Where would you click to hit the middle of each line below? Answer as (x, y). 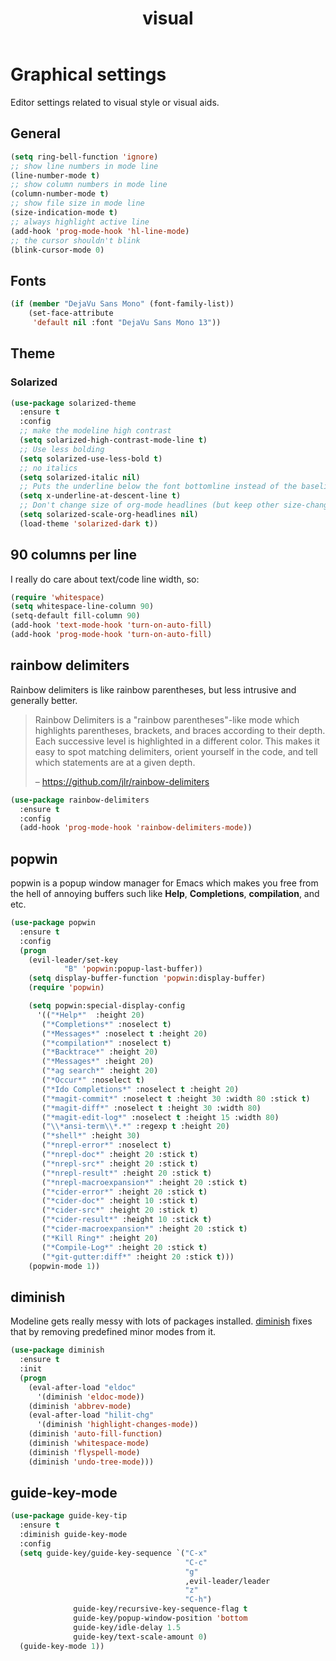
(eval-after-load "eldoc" (82, 1387)
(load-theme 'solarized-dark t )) (89, 523)
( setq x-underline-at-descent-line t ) (100, 496)
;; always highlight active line (80, 222)
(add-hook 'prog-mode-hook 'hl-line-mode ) (100, 231)
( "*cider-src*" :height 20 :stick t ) (120, 1210)
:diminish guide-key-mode (73, 1535)
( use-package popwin (53, 923)
